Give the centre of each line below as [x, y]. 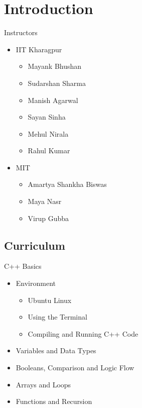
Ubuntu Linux [50, 300]
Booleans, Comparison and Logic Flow [75, 368]
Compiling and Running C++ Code [83, 333]
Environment [36, 283]
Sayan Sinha [47, 117]
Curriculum [35, 245]
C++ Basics [23, 266]
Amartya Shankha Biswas [67, 184]
